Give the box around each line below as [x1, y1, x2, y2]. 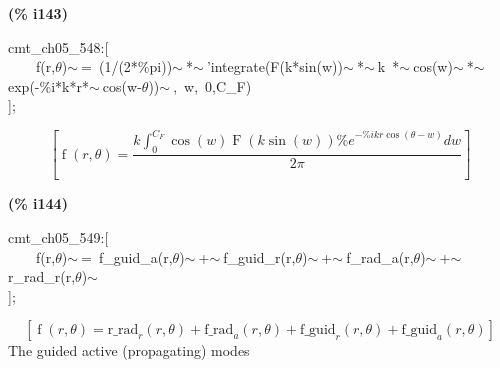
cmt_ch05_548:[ [8, 36, 109, 57]
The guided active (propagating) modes [8, 340, 250, 361]
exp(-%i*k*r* [8, 75, 89, 96]
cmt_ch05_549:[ [8, 227, 109, 248]
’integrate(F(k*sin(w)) [206, 56, 343, 77]
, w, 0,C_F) [173, 75, 252, 96]
